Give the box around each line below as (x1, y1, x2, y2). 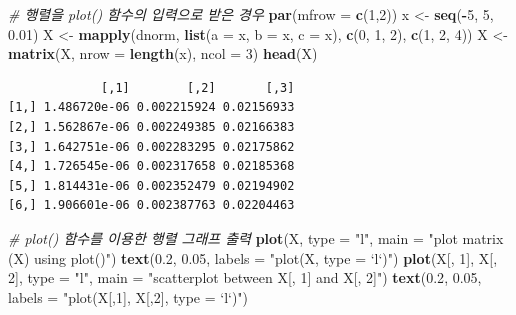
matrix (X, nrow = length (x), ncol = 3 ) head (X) (8, 43, 318, 64)
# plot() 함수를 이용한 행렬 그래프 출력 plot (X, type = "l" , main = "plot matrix (8, 227, 504, 248)
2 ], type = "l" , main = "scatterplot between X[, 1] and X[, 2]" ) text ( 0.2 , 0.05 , (8, 267, 482, 288)
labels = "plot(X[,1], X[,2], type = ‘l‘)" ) (8, 286, 249, 307)
